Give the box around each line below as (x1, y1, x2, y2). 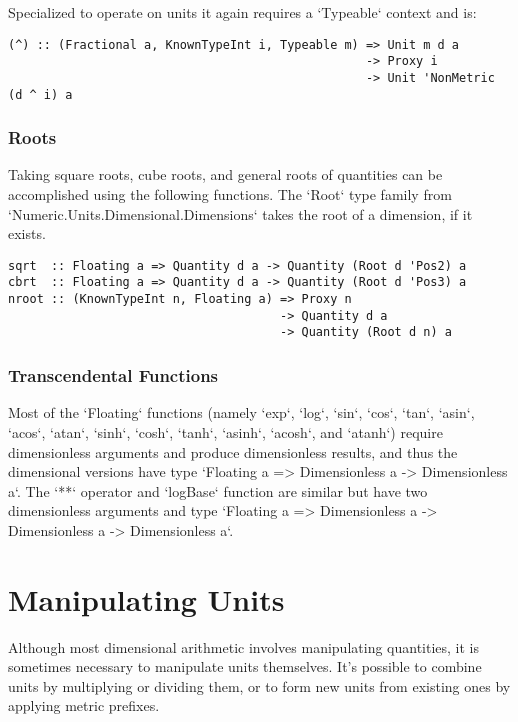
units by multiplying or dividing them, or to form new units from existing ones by (8, 675, 511, 696)
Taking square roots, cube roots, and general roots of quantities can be (8, 164, 443, 185)
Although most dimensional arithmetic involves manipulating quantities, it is (8, 636, 480, 657)
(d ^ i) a (8, 87, 73, 102)
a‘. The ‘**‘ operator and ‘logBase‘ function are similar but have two (8, 480, 428, 501)
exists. (8, 223, 46, 244)
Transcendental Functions (8, 363, 219, 388)
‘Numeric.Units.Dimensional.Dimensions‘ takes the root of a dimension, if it (8, 203, 473, 224)
